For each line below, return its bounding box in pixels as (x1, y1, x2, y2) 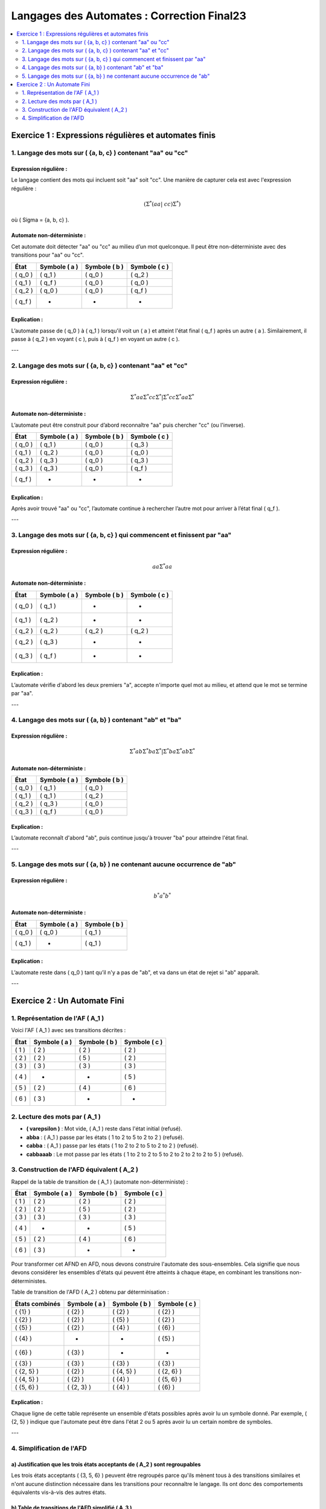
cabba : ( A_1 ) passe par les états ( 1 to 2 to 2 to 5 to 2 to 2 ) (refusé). (26, 1142, 199, 1149)
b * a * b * (153, 892, 171, 899)
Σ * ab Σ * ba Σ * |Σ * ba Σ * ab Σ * (129, 747, 196, 755)
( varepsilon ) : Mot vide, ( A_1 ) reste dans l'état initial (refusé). (26, 1125, 182, 1132)
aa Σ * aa (152, 562, 173, 570)
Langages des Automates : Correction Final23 (11, 9, 247, 22)
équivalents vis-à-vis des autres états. (11, 1488, 107, 1496)
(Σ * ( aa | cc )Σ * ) (144, 200, 181, 208)
